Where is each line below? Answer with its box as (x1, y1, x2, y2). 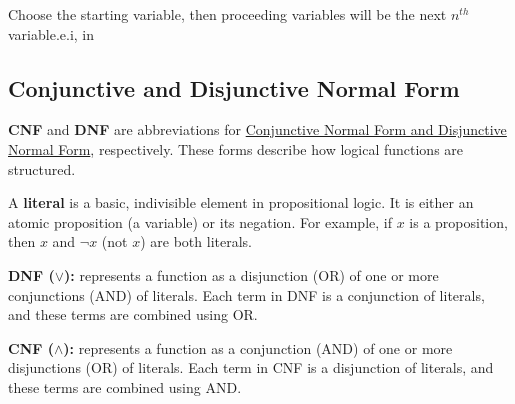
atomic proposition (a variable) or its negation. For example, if (8, 211, 392, 232)
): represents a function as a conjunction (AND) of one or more (63, 337, 453, 358)
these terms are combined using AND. (8, 376, 242, 397)
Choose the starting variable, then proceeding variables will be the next (8, 4, 447, 24)
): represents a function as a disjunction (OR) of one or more (64, 264, 439, 285)
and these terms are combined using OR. (8, 304, 258, 325)
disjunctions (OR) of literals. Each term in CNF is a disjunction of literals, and (8, 357, 494, 378)
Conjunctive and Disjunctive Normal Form (8, 72, 460, 103)
